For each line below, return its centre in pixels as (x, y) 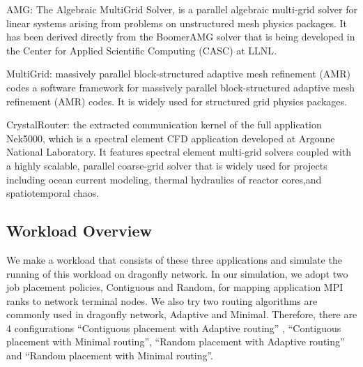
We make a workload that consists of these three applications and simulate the (174, 259)
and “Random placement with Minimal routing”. (110, 355)
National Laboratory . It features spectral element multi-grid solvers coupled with (179, 152)
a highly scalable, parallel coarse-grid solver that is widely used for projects (167, 165)
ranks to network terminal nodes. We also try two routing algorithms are (162, 300)
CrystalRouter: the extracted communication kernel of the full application (164, 125)
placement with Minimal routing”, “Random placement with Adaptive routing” (176, 342)
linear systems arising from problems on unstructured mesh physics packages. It (177, 23)
